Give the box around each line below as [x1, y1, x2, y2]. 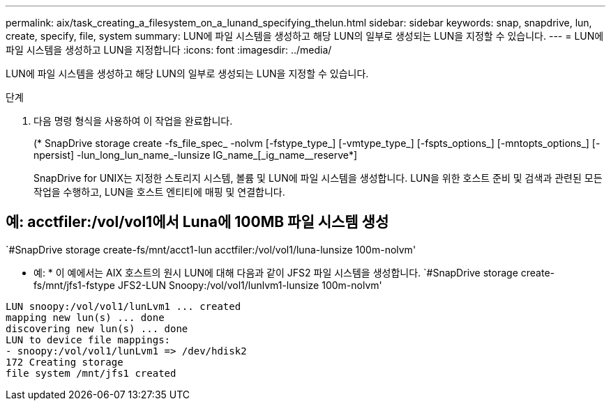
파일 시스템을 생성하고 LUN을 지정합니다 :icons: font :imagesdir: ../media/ [6, 44, 332, 56]
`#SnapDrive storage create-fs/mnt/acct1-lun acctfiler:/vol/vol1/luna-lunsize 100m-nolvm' [6, 243, 416, 256]
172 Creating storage [6, 356, 123, 368]
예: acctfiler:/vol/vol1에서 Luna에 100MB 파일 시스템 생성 [6, 213, 389, 231]
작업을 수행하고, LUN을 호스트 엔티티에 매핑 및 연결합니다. [33, 186, 285, 198]
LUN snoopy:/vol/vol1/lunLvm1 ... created [6, 300, 241, 312]
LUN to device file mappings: [6, 334, 171, 345]
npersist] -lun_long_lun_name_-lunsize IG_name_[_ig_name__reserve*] [33, 149, 358, 161]
